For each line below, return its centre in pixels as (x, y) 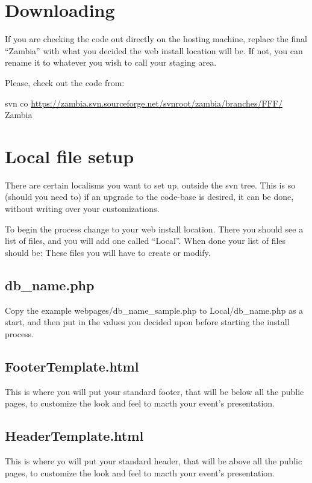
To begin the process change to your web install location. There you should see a (154, 229)
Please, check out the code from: (65, 82)
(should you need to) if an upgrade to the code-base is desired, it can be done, (149, 197)
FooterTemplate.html (72, 366)
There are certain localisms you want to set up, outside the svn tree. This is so (150, 185)
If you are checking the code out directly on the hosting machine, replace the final (156, 39)
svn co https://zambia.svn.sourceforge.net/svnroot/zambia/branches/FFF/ (144, 103)
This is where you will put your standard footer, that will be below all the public (154, 391)
